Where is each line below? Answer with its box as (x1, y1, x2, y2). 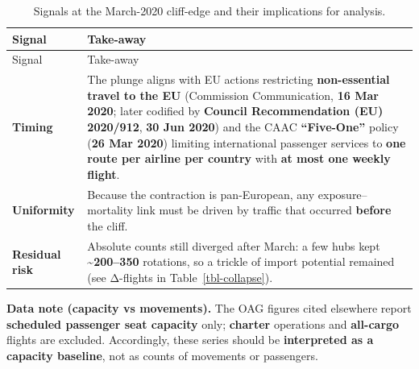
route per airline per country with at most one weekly (87, 150, 391, 167)
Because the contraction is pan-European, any (87, 185, 315, 202)
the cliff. (87, 217, 128, 234)
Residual (12, 245, 61, 262)
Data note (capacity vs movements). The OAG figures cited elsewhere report (6, 300, 412, 316)
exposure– (317, 185, 367, 202)
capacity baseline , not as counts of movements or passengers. (6, 346, 318, 363)
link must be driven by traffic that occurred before (136, 201, 392, 218)
